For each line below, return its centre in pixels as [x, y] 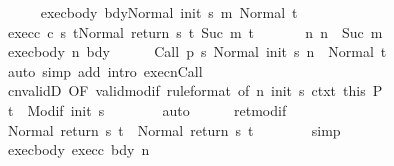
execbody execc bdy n [78, 149]
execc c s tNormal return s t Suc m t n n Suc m [195, 31]
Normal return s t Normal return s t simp [174, 129]
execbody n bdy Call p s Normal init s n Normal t [197, 51]
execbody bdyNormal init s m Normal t [169, 12]
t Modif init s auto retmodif [147, 109]
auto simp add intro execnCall [105, 70]
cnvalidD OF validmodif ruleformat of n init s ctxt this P [195, 90]
